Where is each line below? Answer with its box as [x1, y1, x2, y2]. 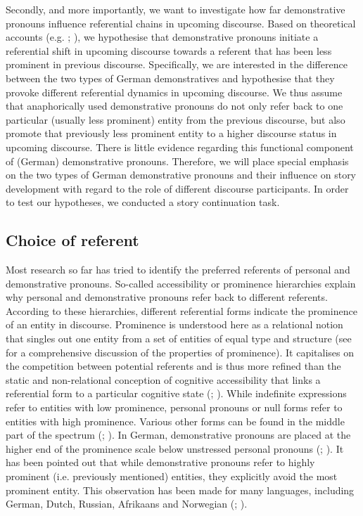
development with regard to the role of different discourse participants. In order [6, 181, 349, 195]
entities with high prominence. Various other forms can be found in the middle [6, 413, 345, 428]
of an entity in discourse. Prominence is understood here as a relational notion [6, 317, 343, 332]
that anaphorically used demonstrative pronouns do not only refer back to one [6, 98, 343, 113]
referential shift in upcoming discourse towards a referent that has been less [6, 43, 332, 58]
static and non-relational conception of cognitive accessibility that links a [6, 372, 321, 387]
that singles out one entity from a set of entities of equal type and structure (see [6, 331, 352, 346]
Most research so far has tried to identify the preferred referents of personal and [6, 262, 350, 277]
